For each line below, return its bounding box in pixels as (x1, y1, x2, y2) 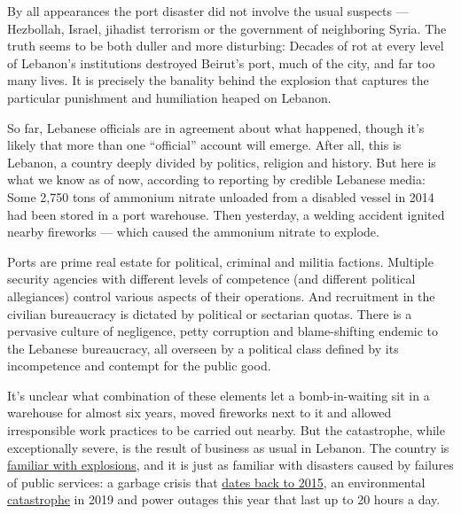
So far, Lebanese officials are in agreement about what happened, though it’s (7, 118, 425, 136)
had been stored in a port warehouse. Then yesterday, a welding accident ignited (7, 205, 445, 223)
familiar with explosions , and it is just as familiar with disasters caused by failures (7, 456, 454, 474)
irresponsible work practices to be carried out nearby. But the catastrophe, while (7, 421, 445, 440)
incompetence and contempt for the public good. (7, 356, 271, 375)
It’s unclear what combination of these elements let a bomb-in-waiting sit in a (7, 385, 430, 404)
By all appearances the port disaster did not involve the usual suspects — (7, 2, 409, 19)
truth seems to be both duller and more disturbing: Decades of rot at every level (7, 36, 444, 55)
